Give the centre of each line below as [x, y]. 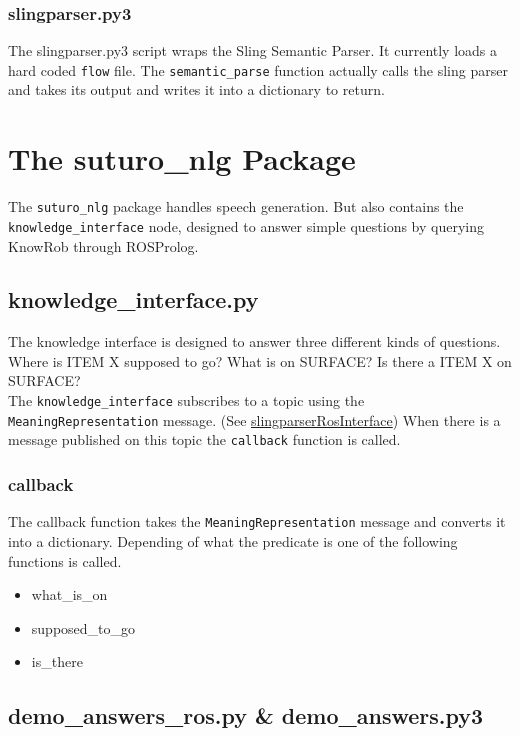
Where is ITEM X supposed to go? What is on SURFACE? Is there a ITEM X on [260, 360]
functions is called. [65, 560]
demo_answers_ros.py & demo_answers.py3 [246, 715]
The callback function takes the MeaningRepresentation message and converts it [257, 521]
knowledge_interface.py [133, 299]
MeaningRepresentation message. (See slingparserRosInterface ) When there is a [254, 419]
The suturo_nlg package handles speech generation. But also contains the [236, 206]
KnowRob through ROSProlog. [103, 245]
